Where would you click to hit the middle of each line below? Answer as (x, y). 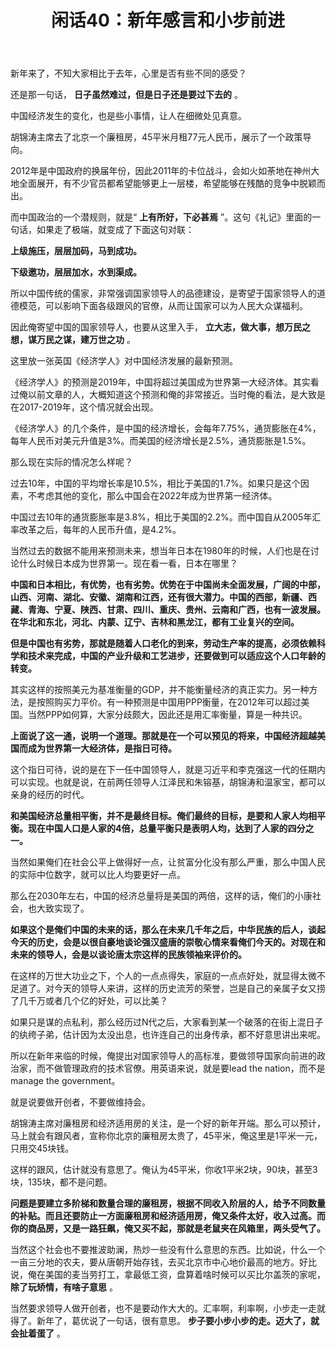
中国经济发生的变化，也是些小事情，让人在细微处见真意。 (128, 116)
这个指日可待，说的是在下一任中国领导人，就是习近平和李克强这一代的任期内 (168, 770)
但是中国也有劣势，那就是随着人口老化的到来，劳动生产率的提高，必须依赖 (163, 643)
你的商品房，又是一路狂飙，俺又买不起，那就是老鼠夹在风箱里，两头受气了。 (168, 1228)
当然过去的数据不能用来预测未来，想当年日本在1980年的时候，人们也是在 (160, 551)
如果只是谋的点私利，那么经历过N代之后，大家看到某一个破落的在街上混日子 (167, 1022)
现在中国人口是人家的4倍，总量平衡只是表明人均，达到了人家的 (157, 828)
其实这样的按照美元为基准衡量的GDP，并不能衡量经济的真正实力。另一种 (160, 690)
